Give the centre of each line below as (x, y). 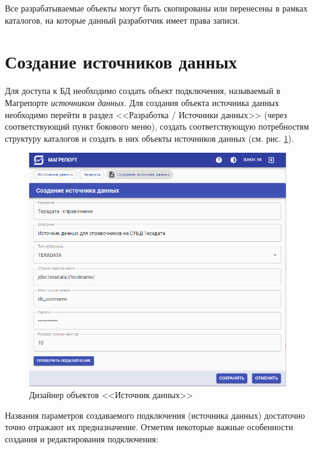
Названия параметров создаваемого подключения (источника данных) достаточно (155, 415)
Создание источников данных (121, 62)
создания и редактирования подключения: (82, 439)
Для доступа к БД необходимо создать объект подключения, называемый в (143, 91)
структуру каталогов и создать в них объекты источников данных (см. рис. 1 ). (149, 138)
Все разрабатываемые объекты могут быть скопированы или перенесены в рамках (156, 8)
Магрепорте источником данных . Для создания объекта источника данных (142, 102)
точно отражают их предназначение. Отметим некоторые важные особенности (149, 427)
